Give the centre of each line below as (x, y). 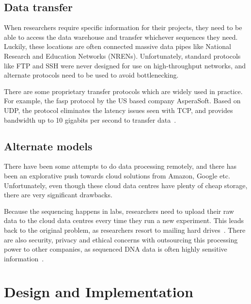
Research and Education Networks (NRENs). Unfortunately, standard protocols (122, 56)
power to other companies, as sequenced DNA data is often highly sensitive (116, 249)
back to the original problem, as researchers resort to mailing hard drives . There (125, 230)
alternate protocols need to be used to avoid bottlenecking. (91, 75)
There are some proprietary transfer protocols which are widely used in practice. (123, 91)
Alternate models (48, 146)
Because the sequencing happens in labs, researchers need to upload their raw (119, 211)
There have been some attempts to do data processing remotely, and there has (120, 166)
